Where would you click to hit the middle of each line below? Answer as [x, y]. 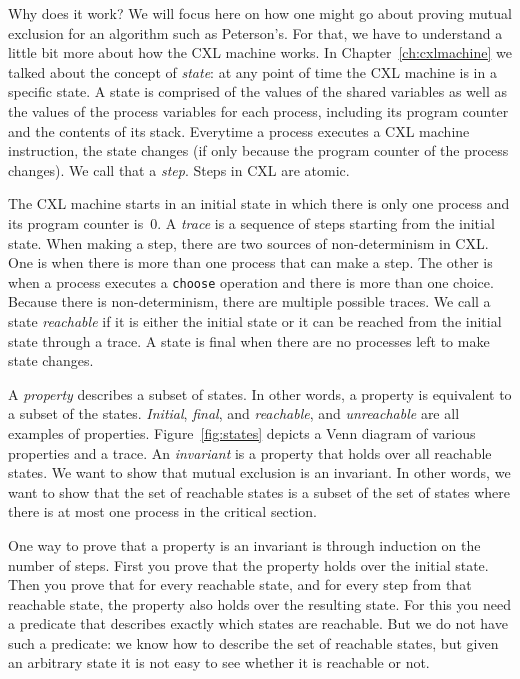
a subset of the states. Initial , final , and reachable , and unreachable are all [234, 413]
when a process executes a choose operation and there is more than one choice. [251, 281]
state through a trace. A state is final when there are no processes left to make [249, 340]
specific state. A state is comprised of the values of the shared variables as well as [257, 91]
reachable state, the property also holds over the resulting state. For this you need [259, 603]
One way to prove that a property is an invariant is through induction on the [244, 544]
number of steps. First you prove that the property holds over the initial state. [248, 564]
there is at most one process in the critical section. [162, 511]
